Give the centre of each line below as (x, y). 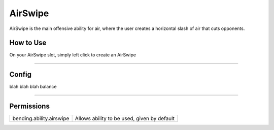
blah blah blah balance (33, 87)
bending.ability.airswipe (41, 118)
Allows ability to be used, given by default (125, 118)
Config (20, 74)
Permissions (30, 106)
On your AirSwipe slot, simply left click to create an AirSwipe (73, 55)
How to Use (28, 43)
